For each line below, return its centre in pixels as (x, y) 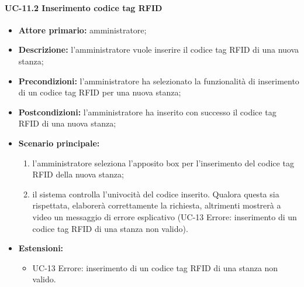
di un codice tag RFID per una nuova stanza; (100, 92)
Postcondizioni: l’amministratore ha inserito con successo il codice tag (147, 112)
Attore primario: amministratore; (82, 30)
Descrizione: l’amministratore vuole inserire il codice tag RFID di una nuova (159, 49)
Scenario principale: (59, 143)
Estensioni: (41, 248)
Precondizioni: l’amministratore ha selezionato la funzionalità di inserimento (159, 81)
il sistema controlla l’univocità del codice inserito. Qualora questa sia (156, 194)
